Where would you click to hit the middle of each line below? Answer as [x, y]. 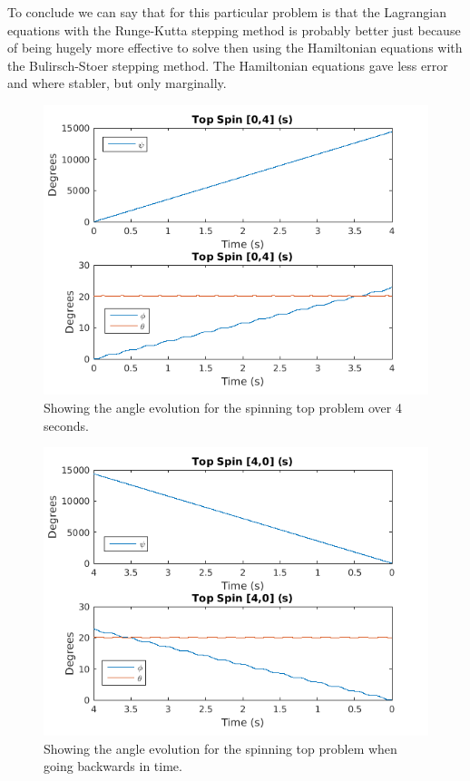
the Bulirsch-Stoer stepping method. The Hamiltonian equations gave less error [228, 65]
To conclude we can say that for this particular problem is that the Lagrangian [227, 12]
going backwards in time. [113, 766]
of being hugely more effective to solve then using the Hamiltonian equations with [235, 48]
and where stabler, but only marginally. [117, 83]
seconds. [66, 425]
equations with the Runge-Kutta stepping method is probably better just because [234, 29]
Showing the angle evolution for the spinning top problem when [220, 748]
